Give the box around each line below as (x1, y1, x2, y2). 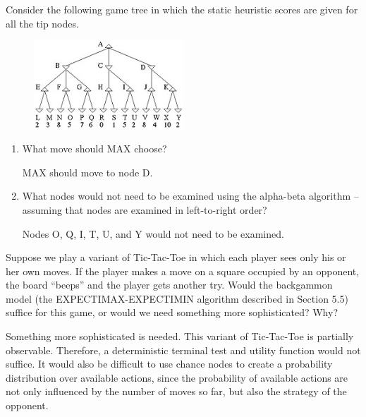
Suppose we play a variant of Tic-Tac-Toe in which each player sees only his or (6, 250, 346, 265)
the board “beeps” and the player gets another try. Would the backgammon (6, 277, 333, 292)
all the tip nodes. (6, 16, 79, 30)
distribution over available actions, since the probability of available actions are (6, 370, 348, 385)
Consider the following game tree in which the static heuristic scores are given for (6, 2, 358, 16)
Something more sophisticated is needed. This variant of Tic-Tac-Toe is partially (6, 329, 354, 344)
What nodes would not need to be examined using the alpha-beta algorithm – (22, 188, 359, 203)
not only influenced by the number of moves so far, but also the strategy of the (6, 384, 347, 399)
